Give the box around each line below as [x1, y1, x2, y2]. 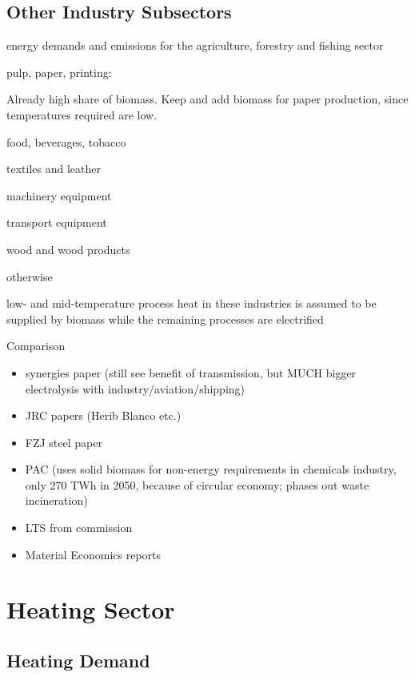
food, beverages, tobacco [6, 133, 126, 150]
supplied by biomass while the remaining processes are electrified [6, 310, 324, 327]
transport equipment [6, 214, 107, 231]
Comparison [6, 337, 66, 354]
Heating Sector [6, 593, 175, 626]
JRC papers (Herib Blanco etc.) [25, 407, 182, 424]
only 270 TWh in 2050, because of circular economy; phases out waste [25, 476, 369, 493]
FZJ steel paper [25, 433, 102, 450]
